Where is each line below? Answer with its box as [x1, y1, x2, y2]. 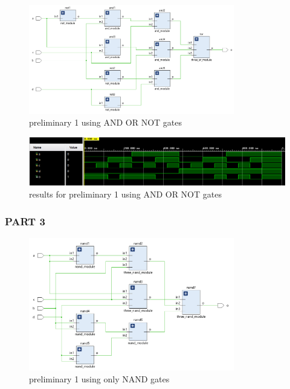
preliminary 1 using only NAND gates [29, 373, 170, 385]
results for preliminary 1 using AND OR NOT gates [29, 188, 222, 201]
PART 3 [5, 213, 45, 228]
